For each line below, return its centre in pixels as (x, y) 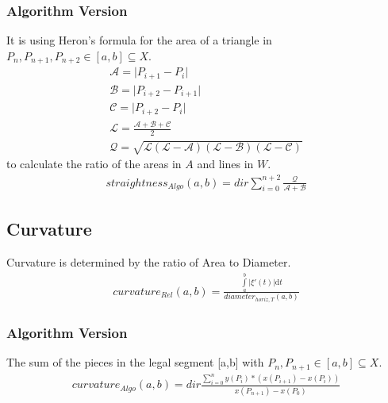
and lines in (225, 164)
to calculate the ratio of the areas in (94, 164)
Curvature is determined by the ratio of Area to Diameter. (149, 262)
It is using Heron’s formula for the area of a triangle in (139, 40)
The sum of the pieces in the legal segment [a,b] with (135, 362)
